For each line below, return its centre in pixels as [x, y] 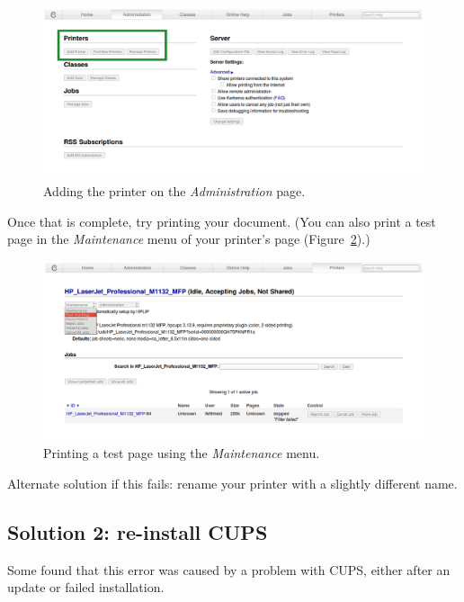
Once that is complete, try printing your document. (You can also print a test [222, 221]
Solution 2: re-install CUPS [138, 532]
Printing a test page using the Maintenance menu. [182, 453]
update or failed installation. [86, 587]
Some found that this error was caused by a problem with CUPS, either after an [229, 569]
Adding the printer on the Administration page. [174, 191]
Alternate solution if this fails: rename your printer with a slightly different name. [232, 484]
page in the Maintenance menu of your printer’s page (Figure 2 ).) [189, 239]
